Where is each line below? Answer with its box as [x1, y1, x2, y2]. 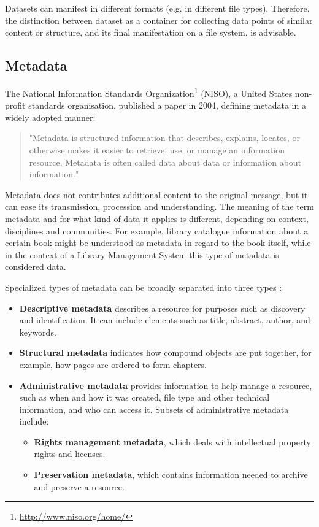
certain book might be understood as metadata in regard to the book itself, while [5, 236, 311, 249]
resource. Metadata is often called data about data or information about [29, 155, 302, 168]
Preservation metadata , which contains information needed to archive [34, 468, 308, 481]
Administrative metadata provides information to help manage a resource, [19, 379, 312, 391]
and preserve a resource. [34, 480, 125, 493]
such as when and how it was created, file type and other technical [19, 391, 270, 404]
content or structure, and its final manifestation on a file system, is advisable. [5, 26, 296, 39]
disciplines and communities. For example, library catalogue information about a [5, 224, 309, 237]
